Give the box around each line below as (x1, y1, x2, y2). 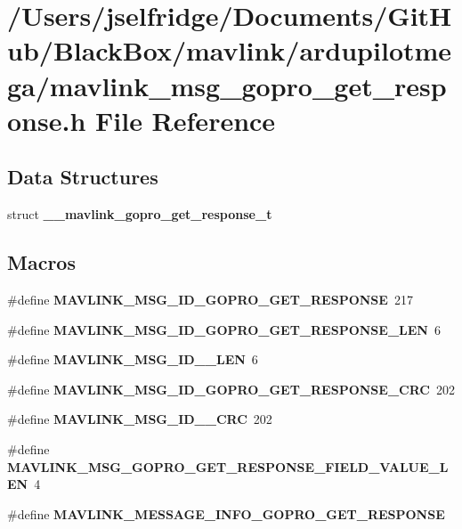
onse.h (7, 102, 86, 138)
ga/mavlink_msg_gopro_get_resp (7, 67, 447, 103)
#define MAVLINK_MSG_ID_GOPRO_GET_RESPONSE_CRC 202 (7, 379, 455, 398)
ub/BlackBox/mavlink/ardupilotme (7, 32, 452, 69)
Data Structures (7, 163, 158, 191)
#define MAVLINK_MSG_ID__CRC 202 (7, 410, 272, 428)
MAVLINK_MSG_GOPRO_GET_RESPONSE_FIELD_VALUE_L (7, 457, 449, 476)
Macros (7, 248, 76, 276)
